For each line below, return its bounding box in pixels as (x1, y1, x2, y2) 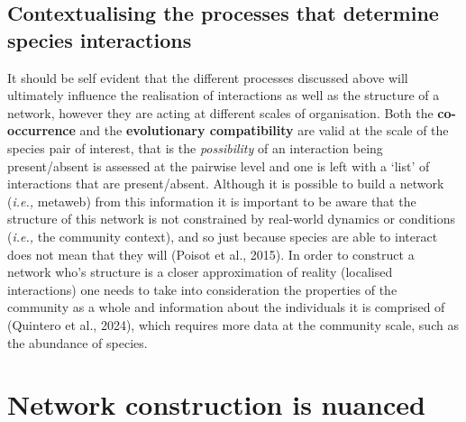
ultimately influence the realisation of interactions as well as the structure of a (7, 86, 440, 105)
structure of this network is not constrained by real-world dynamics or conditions (7, 209, 455, 228)
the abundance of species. (7, 333, 148, 352)
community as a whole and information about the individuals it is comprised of (7, 298, 445, 316)
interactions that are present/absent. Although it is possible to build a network (7, 174, 444, 193)
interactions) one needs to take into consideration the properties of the (7, 280, 397, 298)
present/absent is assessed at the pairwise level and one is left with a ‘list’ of (7, 156, 430, 175)
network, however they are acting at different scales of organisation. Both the (7, 103, 434, 122)
